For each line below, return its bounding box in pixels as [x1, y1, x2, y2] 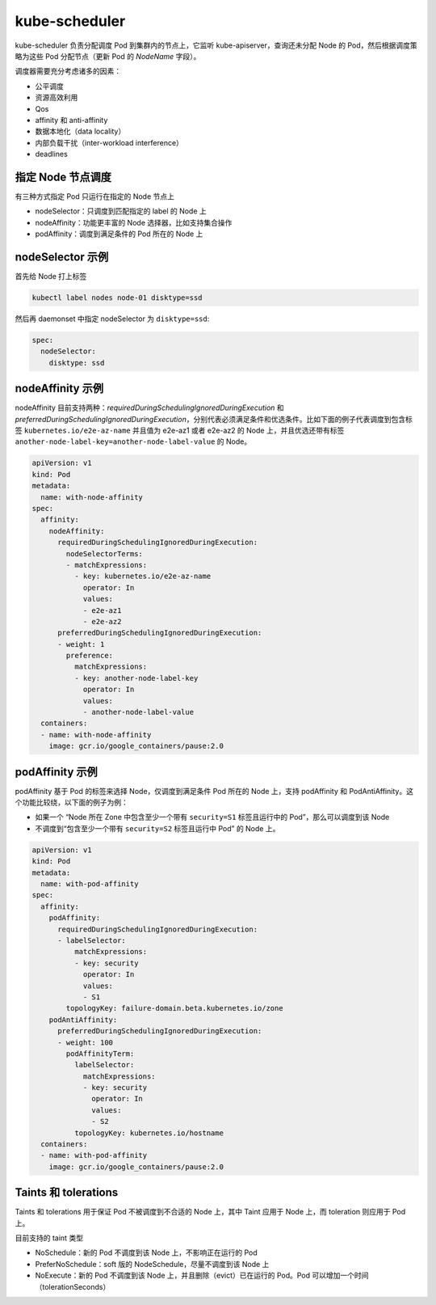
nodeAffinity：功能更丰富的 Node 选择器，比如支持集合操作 [35, 217, 233, 227]
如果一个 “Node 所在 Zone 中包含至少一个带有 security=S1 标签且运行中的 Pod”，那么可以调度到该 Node [35, 813, 390, 822]
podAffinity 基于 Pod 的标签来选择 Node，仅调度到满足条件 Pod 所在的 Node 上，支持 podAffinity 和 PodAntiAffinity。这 [15, 786, 413, 796]
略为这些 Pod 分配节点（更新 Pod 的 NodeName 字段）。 [15, 51, 201, 61]
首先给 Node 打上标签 [15, 272, 87, 281]
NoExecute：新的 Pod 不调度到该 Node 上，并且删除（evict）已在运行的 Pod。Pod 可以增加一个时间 [35, 1270, 369, 1281]
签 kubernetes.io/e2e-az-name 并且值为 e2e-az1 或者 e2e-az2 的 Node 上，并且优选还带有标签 [15, 425, 345, 436]
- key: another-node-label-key [73, 674, 199, 682]
